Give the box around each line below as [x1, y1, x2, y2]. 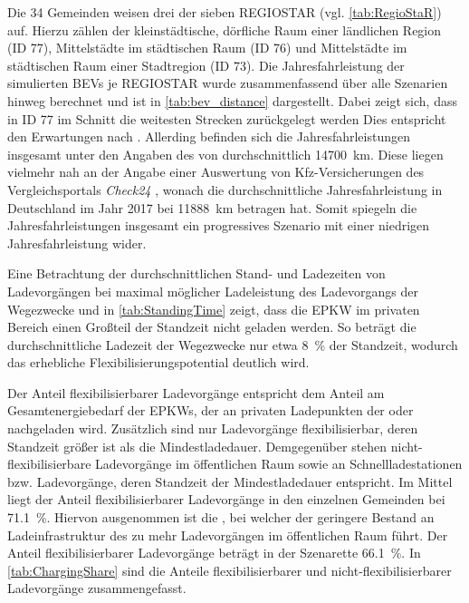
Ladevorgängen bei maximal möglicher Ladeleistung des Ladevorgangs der [7, 281, 419, 300]
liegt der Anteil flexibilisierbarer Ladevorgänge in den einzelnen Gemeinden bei [7, 490, 445, 509]
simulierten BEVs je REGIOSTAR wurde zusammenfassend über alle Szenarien [7, 73, 448, 92]
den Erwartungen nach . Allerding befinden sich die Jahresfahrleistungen [7, 127, 410, 146]
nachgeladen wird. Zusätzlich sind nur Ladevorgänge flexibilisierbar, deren [7, 419, 418, 438]
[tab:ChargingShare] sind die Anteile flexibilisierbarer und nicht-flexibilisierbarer [7, 560, 452, 579]
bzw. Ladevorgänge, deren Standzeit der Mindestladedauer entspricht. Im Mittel [7, 472, 453, 491]
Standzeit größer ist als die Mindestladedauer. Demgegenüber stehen [7, 436, 388, 455]
